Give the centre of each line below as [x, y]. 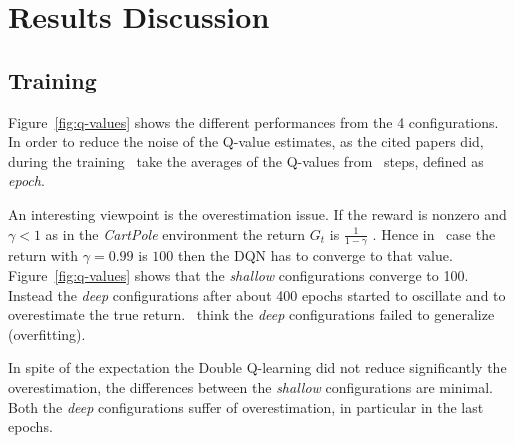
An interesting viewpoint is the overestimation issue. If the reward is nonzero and [257, 213]
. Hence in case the [434, 233]
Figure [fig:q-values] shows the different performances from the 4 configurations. [253, 121]
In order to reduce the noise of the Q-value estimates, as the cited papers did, [246, 141]
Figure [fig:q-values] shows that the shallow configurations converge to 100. [238, 274]
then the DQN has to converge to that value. [315, 255]
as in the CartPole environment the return [175, 233]
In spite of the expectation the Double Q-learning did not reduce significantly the [257, 367]
